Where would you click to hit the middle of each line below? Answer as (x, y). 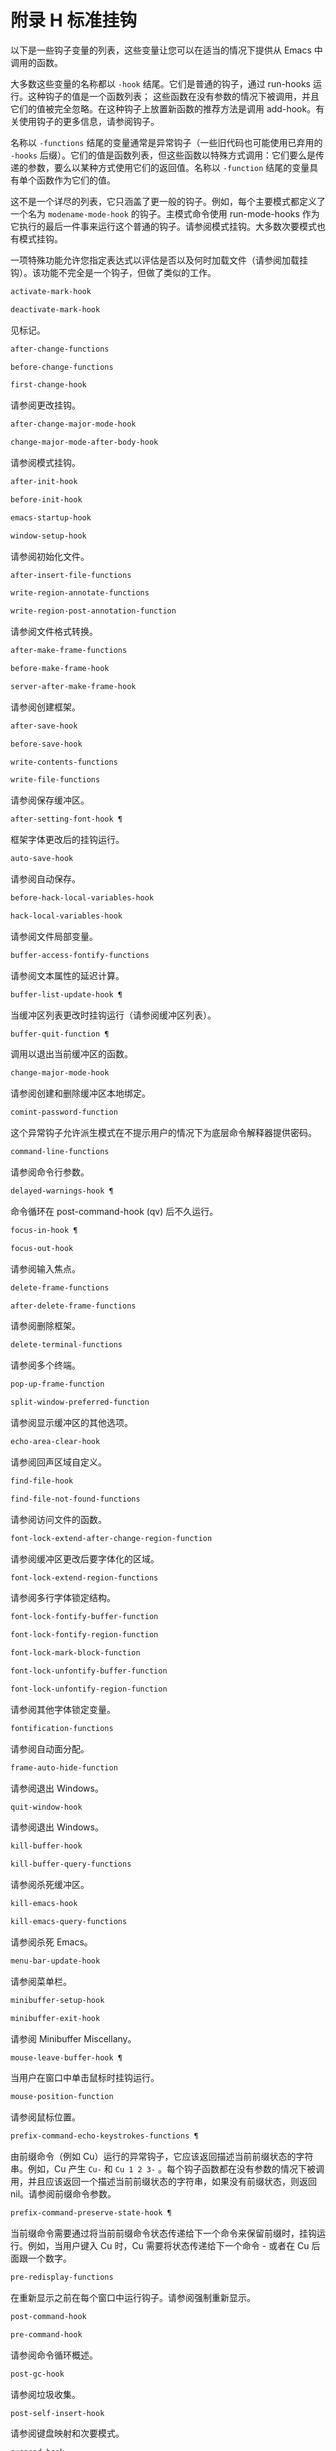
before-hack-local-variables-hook (82, 898)
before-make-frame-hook (60, 669)
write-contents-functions (64, 762)
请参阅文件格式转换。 (54, 632)
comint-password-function (64, 1112)
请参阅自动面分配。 (50, 1748)
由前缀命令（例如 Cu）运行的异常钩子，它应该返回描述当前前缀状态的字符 (162, 2157)
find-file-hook (42, 1481)
